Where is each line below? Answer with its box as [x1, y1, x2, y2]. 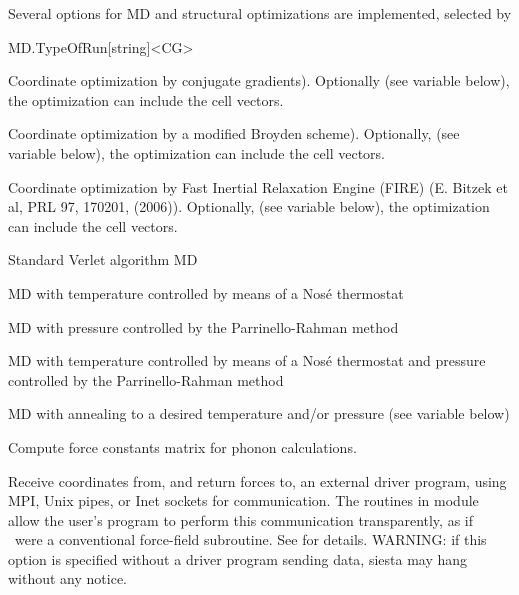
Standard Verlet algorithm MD [8, 249, 198, 270]
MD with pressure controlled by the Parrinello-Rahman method [8, 316, 399, 337]
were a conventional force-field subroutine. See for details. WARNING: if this [14, 529, 487, 550]
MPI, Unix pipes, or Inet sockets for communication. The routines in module [8, 490, 479, 511]
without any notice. [8, 568, 128, 589]
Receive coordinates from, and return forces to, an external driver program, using [8, 470, 507, 491]
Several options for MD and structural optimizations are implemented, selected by [8, 3, 512, 23]
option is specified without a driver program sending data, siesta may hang [8, 548, 468, 569]
